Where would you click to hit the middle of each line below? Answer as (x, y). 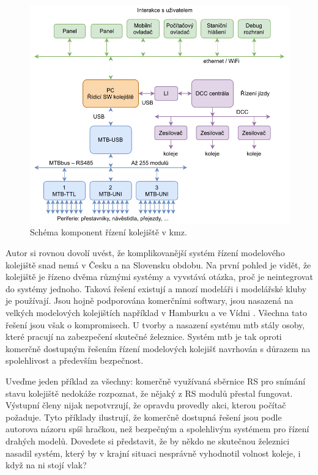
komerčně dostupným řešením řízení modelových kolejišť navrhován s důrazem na (158, 348)
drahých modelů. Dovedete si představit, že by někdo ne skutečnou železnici (148, 440)
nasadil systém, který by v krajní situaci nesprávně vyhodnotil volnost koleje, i (153, 453)
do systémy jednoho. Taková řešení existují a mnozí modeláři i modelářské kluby (156, 288)
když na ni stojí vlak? (46, 465)
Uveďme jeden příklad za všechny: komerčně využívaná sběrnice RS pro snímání (156, 381)
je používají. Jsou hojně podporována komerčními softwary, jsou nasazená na (150, 300)
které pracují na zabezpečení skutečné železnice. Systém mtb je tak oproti (144, 337)
